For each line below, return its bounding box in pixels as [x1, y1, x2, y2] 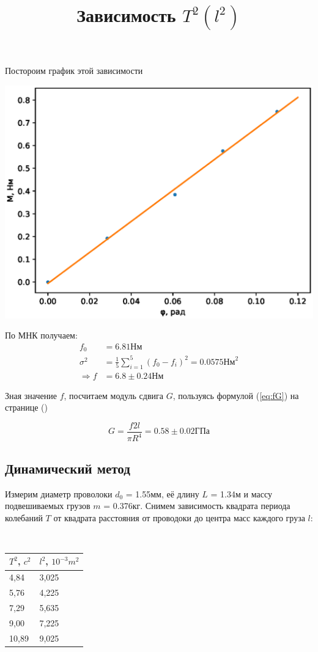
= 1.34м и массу [210, 487, 272, 500]
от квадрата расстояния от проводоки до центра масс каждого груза [53, 511, 305, 524]
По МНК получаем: [5, 329, 78, 342]
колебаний [5, 511, 43, 524]
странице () [5, 401, 48, 414]
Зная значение [5, 389, 57, 401]
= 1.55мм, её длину [125, 487, 199, 500]
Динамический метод [5, 458, 130, 477]
